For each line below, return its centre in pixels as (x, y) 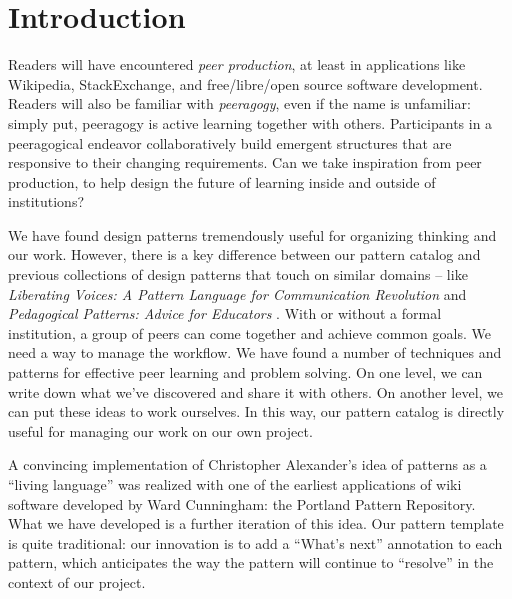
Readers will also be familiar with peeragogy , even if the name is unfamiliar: (239, 103)
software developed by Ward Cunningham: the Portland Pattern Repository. (242, 503)
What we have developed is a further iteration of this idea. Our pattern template (256, 523)
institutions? (46, 201)
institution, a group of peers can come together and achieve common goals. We (249, 332)
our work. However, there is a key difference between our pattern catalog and (244, 254)
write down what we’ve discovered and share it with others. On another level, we (256, 391)
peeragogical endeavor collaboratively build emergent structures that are (230, 142)
